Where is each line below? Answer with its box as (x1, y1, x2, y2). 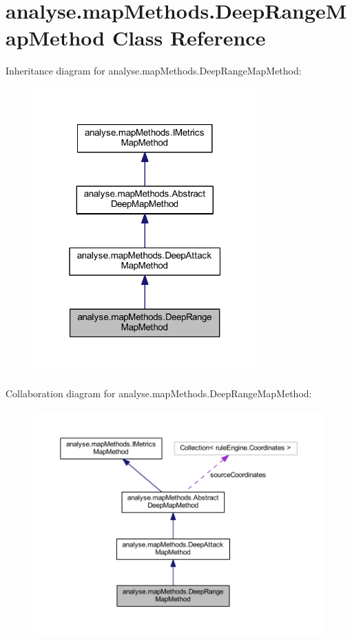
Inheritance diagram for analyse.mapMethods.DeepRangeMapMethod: (6, 63, 302, 78)
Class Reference (112, 23, 266, 52)
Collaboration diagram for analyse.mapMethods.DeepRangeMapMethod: (6, 386, 312, 400)
